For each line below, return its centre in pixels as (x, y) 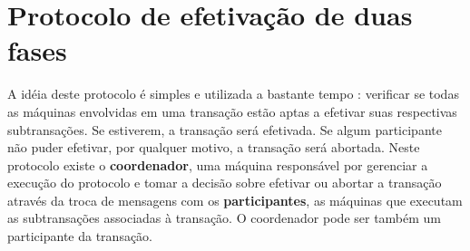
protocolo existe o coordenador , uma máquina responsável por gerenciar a (218, 164)
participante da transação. (80, 236)
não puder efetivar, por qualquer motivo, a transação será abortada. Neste (214, 147)
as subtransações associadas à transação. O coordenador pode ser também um (225, 218)
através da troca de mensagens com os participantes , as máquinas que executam (235, 200)
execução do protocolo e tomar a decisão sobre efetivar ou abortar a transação (225, 183)
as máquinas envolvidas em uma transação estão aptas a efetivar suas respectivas (232, 111)
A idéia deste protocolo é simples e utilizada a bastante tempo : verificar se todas (233, 94)
